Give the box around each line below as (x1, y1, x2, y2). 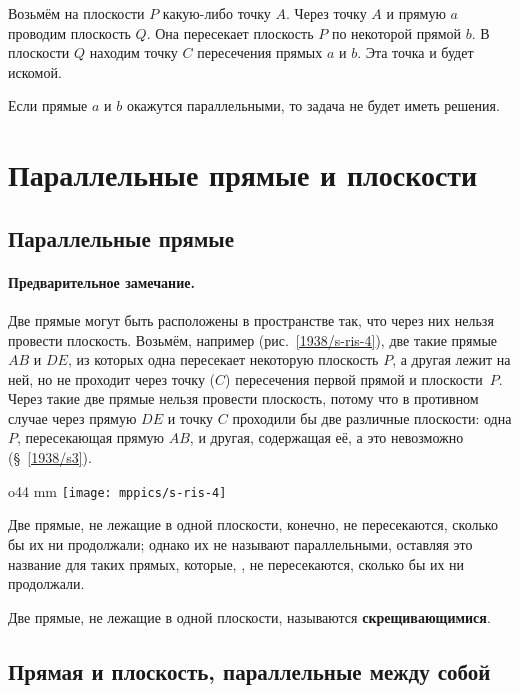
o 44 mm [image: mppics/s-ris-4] (8, 480, 227, 501)
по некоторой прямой (331, 22, 462, 43)
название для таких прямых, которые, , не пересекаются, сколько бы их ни (8, 553, 465, 574)
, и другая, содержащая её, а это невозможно (189, 427, 464, 448)
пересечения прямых (197, 42, 323, 63)
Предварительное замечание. (8, 271, 195, 292)
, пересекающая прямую (17, 427, 165, 448)
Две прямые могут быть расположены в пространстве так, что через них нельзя (8, 309, 494, 330)
